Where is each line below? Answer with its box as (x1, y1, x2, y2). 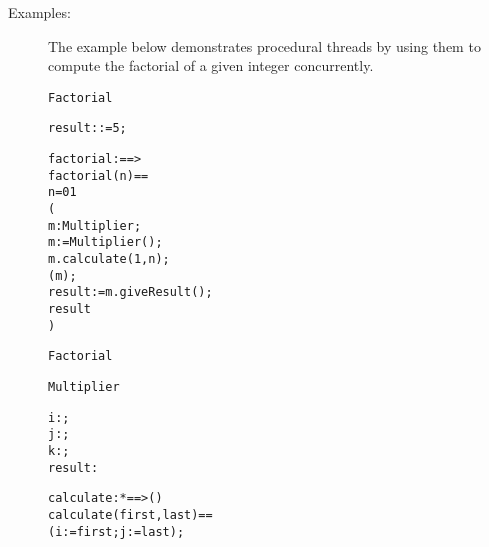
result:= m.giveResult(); (48, 285, 213, 300)
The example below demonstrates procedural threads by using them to (48, 35, 481, 56)
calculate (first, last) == (48, 507, 213, 522)
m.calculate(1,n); (48, 252, 170, 267)
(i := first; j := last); (48, 524, 185, 539)
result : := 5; (48, 121, 127, 136)
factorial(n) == (48, 168, 149, 183)
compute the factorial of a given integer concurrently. (48, 55, 374, 76)
